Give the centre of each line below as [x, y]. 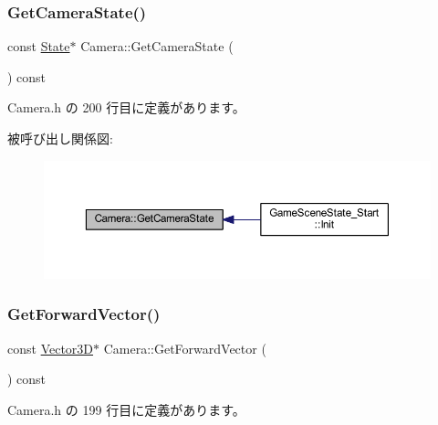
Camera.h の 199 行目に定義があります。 [126, 409]
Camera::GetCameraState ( [157, 46]
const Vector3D [51, 348]
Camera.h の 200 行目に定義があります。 [126, 107]
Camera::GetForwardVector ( [185, 348]
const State [39, 46]
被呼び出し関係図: [60, 138]
